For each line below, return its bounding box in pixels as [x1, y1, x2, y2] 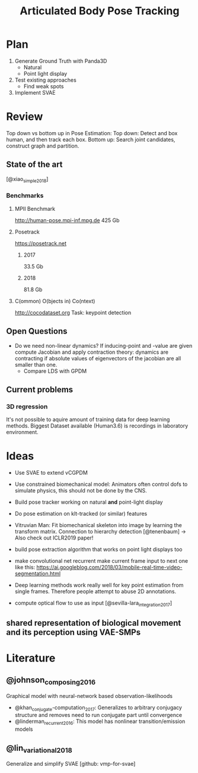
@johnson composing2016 [6, 675, 96, 687]
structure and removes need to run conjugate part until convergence [14, 712, 183, 719]
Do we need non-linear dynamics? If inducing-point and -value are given [14, 342, 193, 349]
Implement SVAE [14, 89, 56, 96]
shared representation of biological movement [6, 618, 181, 628]
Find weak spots [23, 82, 64, 90]
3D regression [6, 402, 48, 410]
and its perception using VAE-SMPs [6, 627, 141, 638]
